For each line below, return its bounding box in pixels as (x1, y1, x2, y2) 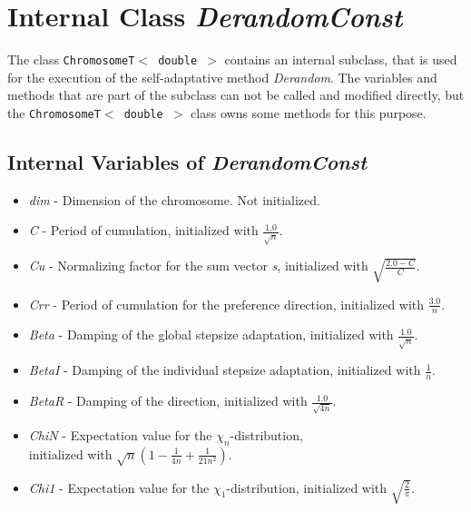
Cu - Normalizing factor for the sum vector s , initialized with (28, 256, 368, 275)
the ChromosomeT (7, 103, 101, 122)
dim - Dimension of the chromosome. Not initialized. (28, 190, 320, 209)
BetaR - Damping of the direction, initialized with (28, 391, 308, 410)
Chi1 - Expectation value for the (28, 478, 210, 497)
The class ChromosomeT (7, 50, 135, 69)
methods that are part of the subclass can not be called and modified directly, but (7, 85, 465, 104)
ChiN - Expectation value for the (28, 425, 212, 444)
